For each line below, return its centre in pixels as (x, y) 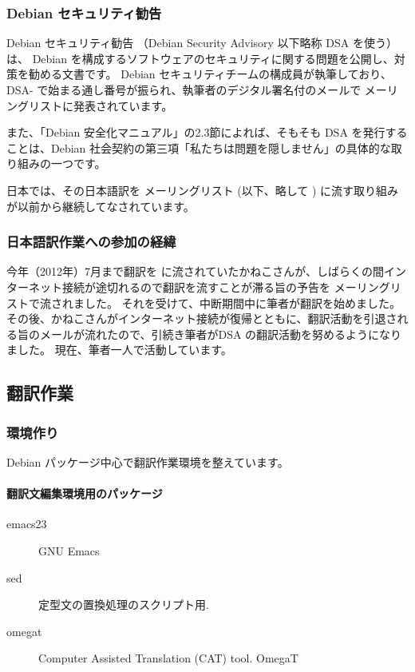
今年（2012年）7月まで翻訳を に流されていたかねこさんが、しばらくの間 (195, 271)
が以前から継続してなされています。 (101, 206)
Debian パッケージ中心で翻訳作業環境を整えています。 (148, 461)
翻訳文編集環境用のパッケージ (85, 493)
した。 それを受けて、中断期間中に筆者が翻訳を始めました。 (242, 302)
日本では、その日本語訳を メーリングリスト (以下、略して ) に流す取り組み (203, 190)
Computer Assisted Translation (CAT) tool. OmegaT (168, 658)
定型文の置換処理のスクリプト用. (124, 604)
